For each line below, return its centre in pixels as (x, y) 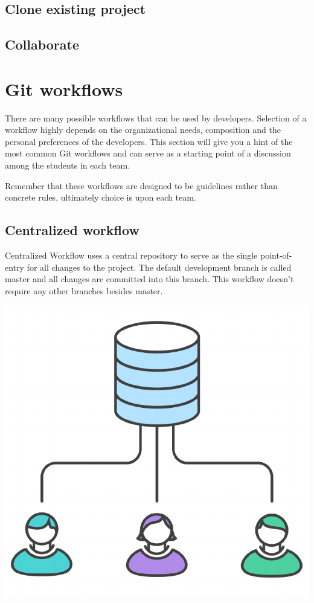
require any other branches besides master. (84, 290)
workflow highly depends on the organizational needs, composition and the (143, 130)
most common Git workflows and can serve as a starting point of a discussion (148, 153)
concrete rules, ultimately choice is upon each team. (101, 197)
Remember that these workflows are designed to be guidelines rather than (141, 185)
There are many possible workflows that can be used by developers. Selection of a (156, 118)
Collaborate (42, 44)
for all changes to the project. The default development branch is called (159, 267)
